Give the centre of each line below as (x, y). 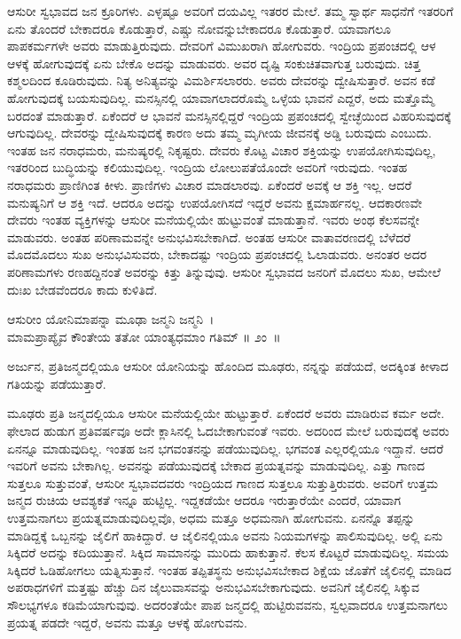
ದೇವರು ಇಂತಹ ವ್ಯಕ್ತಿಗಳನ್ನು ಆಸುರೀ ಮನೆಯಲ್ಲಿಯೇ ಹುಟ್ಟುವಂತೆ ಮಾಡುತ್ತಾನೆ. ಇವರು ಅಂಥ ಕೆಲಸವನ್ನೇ (214, 220)
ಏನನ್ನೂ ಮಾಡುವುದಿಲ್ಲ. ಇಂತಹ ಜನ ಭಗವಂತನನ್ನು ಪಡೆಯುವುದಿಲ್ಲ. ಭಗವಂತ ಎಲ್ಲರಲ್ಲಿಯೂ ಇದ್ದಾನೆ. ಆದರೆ (226, 448)
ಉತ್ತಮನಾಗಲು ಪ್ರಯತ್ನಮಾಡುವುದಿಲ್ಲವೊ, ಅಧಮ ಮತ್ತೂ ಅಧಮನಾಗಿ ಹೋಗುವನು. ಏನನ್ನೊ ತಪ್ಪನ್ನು (211, 518)
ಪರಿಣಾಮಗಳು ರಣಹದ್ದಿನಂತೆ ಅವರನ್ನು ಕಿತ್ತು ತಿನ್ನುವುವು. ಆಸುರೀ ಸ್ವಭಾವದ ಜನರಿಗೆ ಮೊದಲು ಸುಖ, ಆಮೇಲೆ (224, 271)
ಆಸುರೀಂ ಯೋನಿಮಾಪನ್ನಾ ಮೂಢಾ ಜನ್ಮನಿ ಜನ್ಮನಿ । (111, 319)
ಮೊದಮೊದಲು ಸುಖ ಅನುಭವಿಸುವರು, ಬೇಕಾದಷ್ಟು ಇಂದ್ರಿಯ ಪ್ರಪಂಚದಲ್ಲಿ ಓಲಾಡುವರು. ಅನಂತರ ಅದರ (217, 254)
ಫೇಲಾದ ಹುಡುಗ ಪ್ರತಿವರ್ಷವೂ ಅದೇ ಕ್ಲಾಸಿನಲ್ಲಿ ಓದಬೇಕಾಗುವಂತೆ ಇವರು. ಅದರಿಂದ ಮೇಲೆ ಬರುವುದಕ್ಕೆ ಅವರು (228, 431)
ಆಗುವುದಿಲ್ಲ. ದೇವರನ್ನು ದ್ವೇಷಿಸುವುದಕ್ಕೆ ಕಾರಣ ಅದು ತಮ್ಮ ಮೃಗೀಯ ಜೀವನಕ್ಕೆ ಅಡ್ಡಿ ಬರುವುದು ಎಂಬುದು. (219, 133)
